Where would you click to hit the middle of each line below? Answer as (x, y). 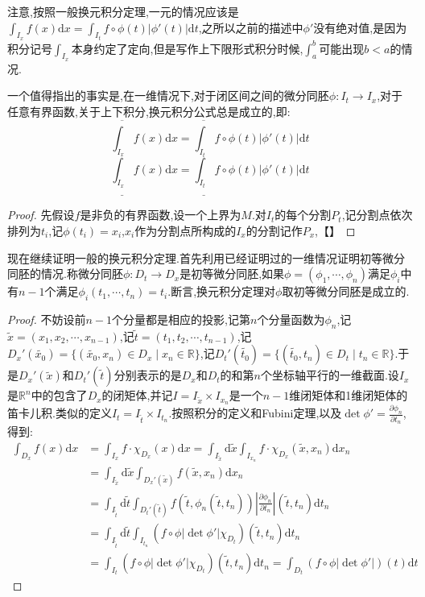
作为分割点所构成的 (186, 230)
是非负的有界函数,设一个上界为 (161, 215)
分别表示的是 (148, 375)
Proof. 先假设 (41, 215)
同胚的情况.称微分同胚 (65, 274)
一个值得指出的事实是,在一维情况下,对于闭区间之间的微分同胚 (168, 95)
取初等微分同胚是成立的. (346, 291)
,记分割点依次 (377, 215)
